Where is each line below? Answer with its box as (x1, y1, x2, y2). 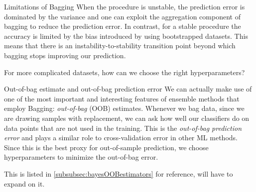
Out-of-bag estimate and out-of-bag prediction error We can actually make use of (4, 84, 252, 94)
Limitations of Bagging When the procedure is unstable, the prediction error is (4, 1, 245, 11)
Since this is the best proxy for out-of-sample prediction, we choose (4, 142, 209, 152)
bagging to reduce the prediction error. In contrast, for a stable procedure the (4, 21, 241, 31)
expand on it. (4, 178, 45, 189)
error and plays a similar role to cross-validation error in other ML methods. (4, 132, 238, 143)
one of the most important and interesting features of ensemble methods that (4, 93, 240, 103)
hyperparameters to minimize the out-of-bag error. (4, 152, 158, 162)
